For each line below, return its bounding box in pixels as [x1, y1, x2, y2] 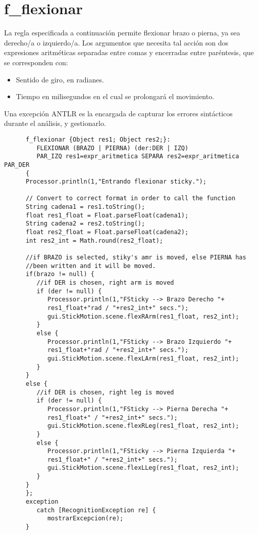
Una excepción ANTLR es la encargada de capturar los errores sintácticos [4, 108, 233, 118]
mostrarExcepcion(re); [47, 515, 124, 522]
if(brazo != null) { [25, 271, 94, 278]
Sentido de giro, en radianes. [16, 74, 104, 84]
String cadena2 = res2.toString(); [25, 220, 145, 228]
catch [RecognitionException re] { [36, 506, 156, 514]
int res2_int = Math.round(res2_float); [25, 237, 163, 244]
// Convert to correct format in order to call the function [25, 195, 236, 202]
